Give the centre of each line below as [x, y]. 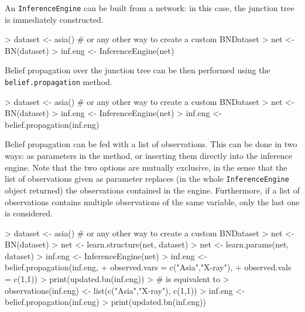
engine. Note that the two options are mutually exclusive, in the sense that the [146, 167]
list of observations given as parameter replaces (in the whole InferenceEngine [147, 179]
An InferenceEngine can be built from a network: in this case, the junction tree [150, 8]
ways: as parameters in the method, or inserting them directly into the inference [148, 156]
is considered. [29, 213]
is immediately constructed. [54, 19]
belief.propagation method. [59, 82]
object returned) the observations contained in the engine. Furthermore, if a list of [152, 190]
